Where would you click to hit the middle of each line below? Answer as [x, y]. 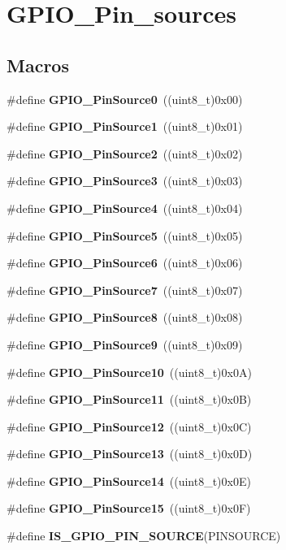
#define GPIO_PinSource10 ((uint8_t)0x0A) [129, 372]
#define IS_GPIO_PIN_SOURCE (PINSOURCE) [144, 536]
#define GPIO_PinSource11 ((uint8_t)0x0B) [129, 399]
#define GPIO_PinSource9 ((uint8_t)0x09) [125, 344]
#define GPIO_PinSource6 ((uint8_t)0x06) [125, 263]
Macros [38, 65]
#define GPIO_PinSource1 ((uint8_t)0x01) [125, 126]
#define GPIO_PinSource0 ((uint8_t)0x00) [125, 99]
